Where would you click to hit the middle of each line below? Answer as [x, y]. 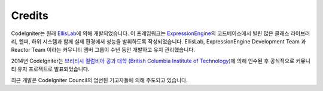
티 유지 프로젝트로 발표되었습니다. [50, 69]
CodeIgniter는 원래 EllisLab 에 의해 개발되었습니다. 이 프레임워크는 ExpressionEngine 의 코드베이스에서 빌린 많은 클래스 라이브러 [161, 33]
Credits [30, 15]
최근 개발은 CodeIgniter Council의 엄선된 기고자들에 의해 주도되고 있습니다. [99, 80]
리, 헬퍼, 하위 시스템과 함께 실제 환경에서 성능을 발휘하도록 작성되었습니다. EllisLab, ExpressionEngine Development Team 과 [159, 41]
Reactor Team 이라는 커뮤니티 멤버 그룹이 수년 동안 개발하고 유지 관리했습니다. [103, 50]
